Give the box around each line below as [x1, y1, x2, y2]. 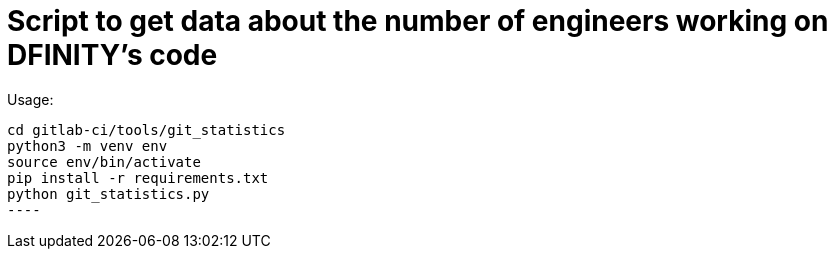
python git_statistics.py [7, 185, 210, 202]
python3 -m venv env [7, 137, 168, 154]
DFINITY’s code [7, 38, 218, 72]
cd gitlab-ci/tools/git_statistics [7, 121, 286, 138]
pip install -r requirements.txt [7, 169, 269, 186]
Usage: [7, 90, 54, 108]
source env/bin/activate [7, 153, 201, 170]
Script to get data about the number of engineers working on [7, 4, 829, 38]
